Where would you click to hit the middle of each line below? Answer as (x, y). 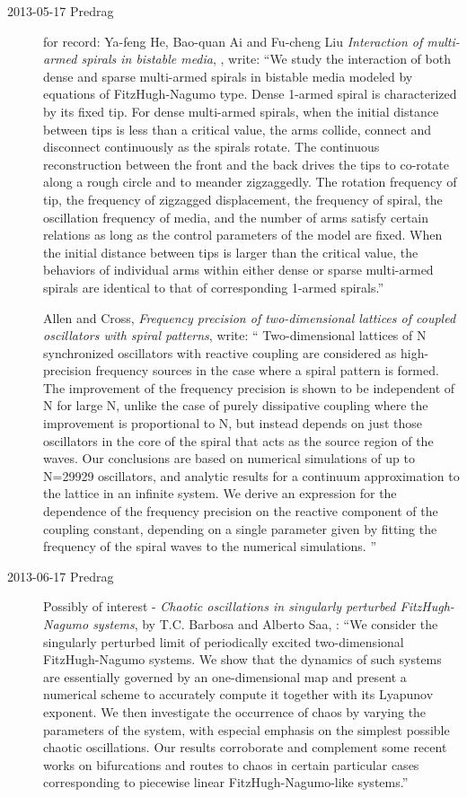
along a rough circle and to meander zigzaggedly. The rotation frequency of (250, 182)
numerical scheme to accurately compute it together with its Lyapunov (238, 694)
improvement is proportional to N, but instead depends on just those (233, 423)
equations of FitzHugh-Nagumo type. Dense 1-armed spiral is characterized (250, 94)
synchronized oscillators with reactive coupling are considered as (220, 352)
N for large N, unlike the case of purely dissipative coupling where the (236, 405)
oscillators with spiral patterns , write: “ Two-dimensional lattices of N (235, 335)
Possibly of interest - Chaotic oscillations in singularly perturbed (220, 606)
